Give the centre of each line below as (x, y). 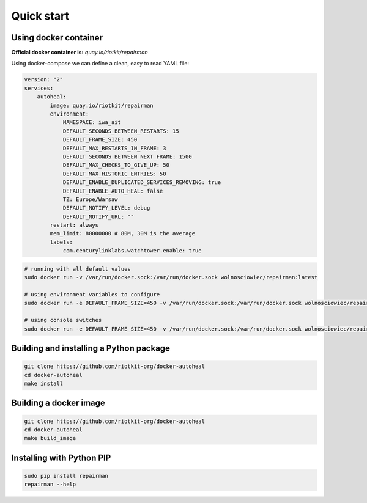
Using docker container (57, 38)
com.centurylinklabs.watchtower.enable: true (132, 251)
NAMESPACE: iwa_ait (92, 123)
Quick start (40, 16)
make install (44, 383)
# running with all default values (77, 269)
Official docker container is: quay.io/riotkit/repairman (80, 53)
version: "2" (44, 80)
